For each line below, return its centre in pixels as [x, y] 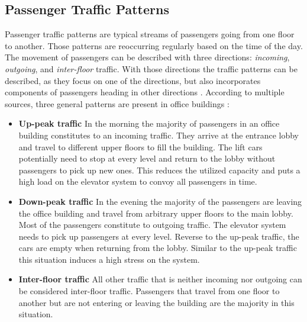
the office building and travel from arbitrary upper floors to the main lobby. [156, 213]
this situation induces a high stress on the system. [109, 259]
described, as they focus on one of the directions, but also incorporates [133, 80]
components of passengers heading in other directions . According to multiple [145, 92]
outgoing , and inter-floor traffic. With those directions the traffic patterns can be [151, 68]
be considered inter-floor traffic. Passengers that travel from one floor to [149, 291]
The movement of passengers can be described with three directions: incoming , [147, 57]
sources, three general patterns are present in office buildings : [117, 103]
